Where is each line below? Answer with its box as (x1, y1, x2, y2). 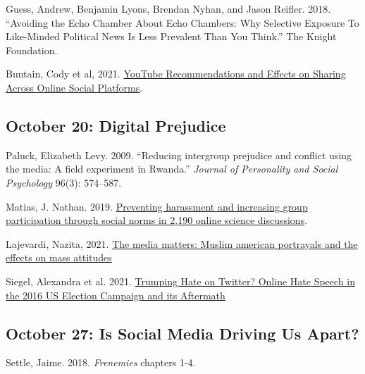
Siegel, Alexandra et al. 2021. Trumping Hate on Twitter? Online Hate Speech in (6, 273, 355, 288)
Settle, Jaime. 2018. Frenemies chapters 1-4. (6, 355, 196, 370)
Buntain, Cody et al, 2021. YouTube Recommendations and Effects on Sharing (6, 66, 346, 81)
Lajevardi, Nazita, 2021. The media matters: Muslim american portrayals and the (6, 236, 358, 251)
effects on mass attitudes (6, 250, 112, 265)
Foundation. (6, 42, 58, 57)
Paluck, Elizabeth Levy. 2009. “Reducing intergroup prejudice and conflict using (6, 147, 352, 162)
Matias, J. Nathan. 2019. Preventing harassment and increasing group (6, 199, 308, 213)
